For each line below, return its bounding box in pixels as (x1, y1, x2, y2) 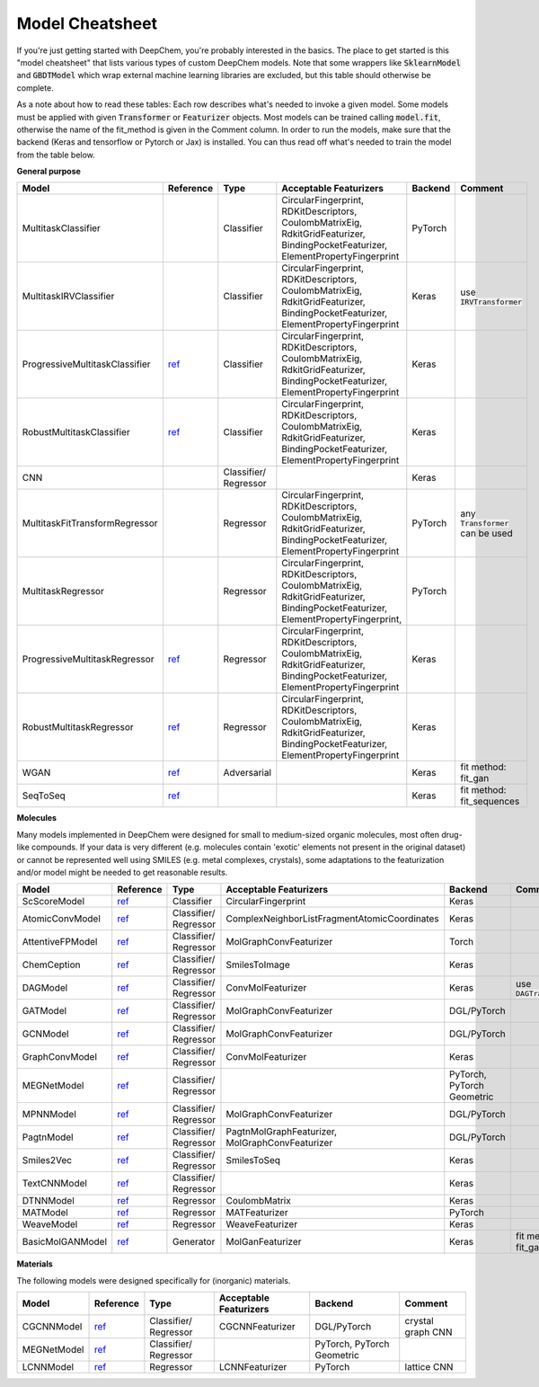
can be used (460, 527, 513, 539)
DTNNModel (22, 1195, 75, 1207)
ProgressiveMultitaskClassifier (22, 358, 152, 370)
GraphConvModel (22, 1051, 98, 1063)
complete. (16, 82, 54, 93)
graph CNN (404, 1326, 453, 1338)
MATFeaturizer (225, 1206, 288, 1219)
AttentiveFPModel (22, 936, 98, 948)
